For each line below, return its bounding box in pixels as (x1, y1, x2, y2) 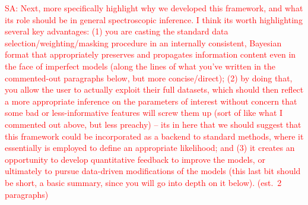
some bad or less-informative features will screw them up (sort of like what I (5, 106, 283, 119)
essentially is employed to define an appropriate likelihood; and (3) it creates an (5, 141, 295, 154)
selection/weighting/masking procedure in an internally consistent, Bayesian (5, 36, 282, 49)
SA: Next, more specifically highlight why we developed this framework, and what (5, 2, 303, 14)
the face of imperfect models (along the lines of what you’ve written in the (5, 59, 275, 72)
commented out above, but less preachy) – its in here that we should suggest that (5, 118, 301, 130)
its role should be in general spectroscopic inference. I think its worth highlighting (5, 13, 303, 26)
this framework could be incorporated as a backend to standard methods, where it (5, 130, 304, 142)
